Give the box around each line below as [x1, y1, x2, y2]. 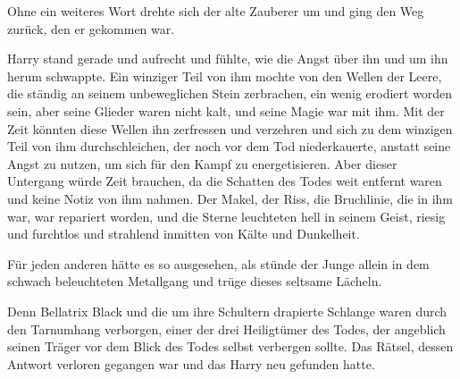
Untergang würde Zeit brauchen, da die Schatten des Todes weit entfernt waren [7, 172, 442, 190]
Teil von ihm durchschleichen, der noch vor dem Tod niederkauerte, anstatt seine [7, 137, 451, 156]
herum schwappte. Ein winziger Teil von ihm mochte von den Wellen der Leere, [7, 66, 442, 85]
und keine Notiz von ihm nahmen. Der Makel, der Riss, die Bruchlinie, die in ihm [7, 189, 454, 207]
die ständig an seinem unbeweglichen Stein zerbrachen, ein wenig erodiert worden [7, 84, 453, 103]
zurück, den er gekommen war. [7, 19, 175, 38]
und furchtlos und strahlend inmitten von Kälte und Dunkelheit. [7, 224, 360, 243]
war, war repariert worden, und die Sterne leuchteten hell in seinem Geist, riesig [7, 206, 446, 225]
